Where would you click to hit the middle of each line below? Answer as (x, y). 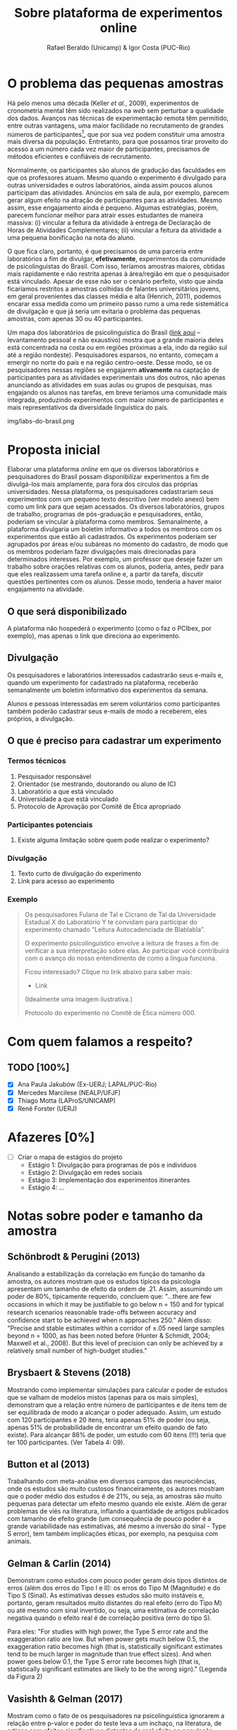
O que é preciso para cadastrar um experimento (115, 741)
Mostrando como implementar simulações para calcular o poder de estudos (117, 1390)
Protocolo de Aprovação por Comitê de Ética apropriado (99, 806)
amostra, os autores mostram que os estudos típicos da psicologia (104, 1281)
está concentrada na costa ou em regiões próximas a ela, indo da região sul (117, 348)
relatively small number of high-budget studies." (77, 1350)
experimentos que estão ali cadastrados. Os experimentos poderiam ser (112, 537)
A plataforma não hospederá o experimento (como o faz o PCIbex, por (109, 629)
